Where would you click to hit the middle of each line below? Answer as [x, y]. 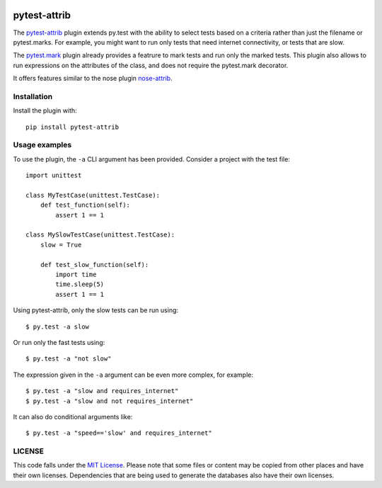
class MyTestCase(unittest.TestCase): [93, 195]
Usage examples [42, 145]
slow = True [61, 245]
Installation [33, 96]
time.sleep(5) [80, 284]
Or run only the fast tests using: [59, 342]
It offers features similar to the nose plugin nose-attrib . [93, 79]
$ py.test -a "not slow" [69, 359]
